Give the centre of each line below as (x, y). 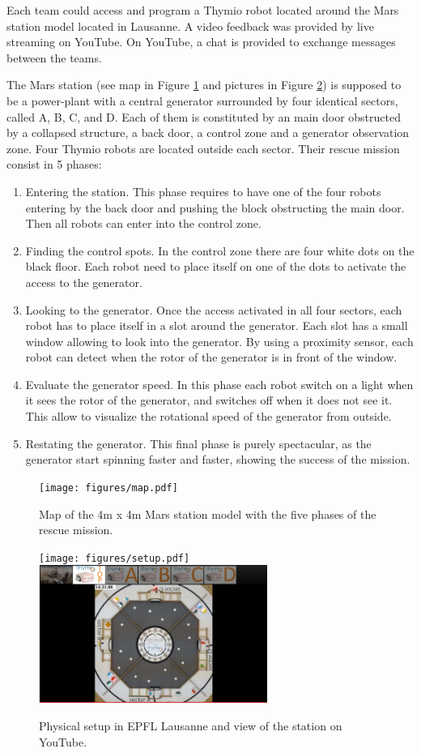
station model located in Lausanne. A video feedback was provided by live (190, 26)
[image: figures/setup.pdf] (115, 558)
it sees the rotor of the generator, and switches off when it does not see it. (209, 400)
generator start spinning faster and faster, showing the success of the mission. (218, 459)
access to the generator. (84, 282)
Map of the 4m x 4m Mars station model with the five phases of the (208, 513)
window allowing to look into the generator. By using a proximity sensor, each (219, 341)
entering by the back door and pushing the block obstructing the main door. (215, 207)
